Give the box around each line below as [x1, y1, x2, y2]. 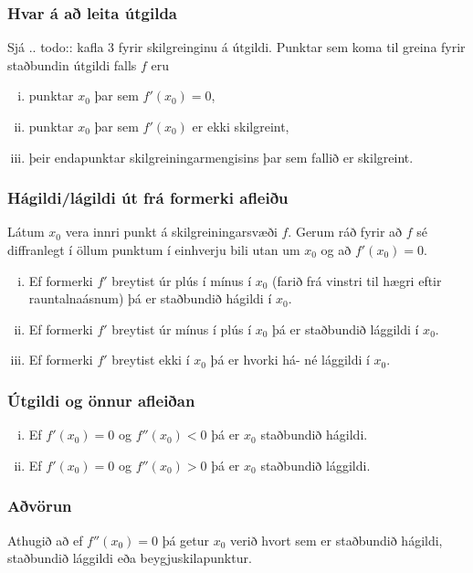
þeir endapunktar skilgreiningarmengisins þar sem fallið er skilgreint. [28, 147, 414, 166]
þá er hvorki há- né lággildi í [210, 350, 370, 369]
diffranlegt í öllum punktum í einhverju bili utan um [7, 240, 300, 259]
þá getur [162, 530, 210, 549]
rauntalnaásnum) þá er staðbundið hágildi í [28, 289, 272, 308]
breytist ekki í [111, 350, 190, 369]
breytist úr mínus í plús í [111, 319, 252, 338]
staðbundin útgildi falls [7, 55, 137, 74]
